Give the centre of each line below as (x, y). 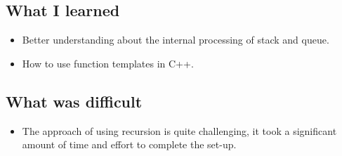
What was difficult (74, 101)
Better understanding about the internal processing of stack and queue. (176, 40)
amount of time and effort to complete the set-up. (129, 144)
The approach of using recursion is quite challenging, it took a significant (179, 130)
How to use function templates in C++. (108, 63)
